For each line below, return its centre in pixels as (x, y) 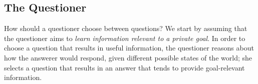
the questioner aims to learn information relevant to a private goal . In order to (125, 38)
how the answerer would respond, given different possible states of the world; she (128, 57)
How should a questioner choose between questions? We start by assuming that (126, 28)
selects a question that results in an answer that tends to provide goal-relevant (124, 67)
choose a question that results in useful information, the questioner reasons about (129, 48)
